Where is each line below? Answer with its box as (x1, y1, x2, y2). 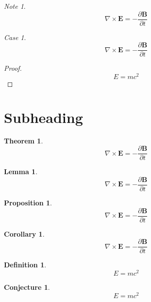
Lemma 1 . (4, 166, 38, 177)
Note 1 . (4, 1, 26, 11)
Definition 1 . (4, 260, 47, 270)
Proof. (4, 63, 22, 73)
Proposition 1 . (4, 198, 52, 208)
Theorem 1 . (4, 135, 43, 145)
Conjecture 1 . (4, 282, 50, 292)
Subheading (4, 107, 83, 127)
